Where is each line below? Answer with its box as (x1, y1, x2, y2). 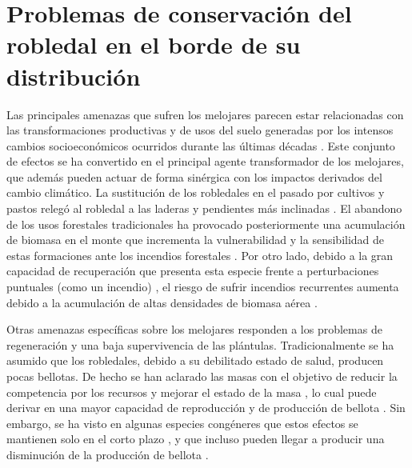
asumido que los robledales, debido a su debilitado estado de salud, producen (6, 352, 384, 369)
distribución (6, 59, 141, 92)
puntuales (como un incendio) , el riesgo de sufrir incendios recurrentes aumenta (6, 278, 399, 295)
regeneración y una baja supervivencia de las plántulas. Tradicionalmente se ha (6, 336, 394, 353)
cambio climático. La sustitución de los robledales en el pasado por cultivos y (6, 184, 385, 201)
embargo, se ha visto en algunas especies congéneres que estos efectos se (6, 414, 358, 431)
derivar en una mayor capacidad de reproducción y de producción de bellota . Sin (6, 399, 406, 416)
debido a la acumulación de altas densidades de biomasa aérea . (6, 294, 318, 310)
